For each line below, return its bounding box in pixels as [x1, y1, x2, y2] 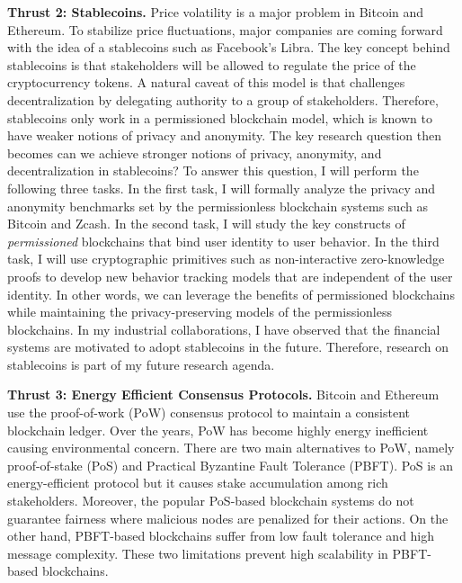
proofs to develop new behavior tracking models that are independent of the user [7, 266, 453, 285]
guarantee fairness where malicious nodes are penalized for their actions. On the [7, 508, 449, 527]
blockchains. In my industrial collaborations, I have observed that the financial [7, 319, 440, 338]
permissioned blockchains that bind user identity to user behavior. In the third [7, 231, 440, 250]
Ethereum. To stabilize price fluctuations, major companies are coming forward [7, 20, 443, 39]
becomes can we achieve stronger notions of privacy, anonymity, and [7, 143, 382, 162]
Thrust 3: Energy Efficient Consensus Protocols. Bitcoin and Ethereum [7, 385, 440, 404]
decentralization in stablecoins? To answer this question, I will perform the [7, 161, 419, 180]
